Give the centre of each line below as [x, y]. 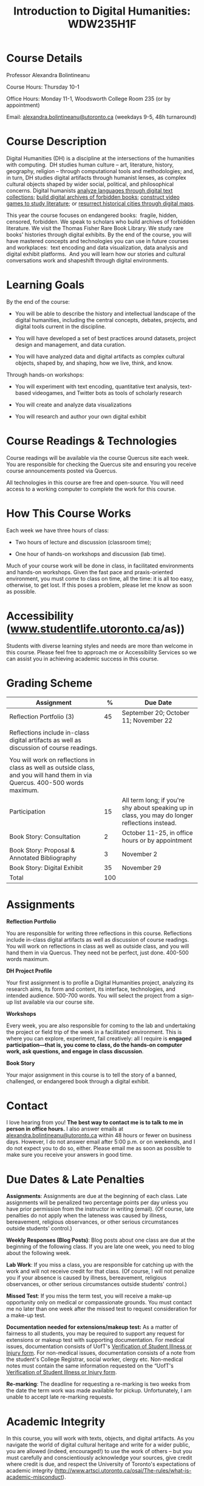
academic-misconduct [34, 1477]
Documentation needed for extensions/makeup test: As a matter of [92, 1327]
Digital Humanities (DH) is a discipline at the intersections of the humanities [100, 158]
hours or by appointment [157, 840]
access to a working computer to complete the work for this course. [91, 489]
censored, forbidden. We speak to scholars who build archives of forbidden [101, 221]
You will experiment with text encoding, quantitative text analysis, [97, 386]
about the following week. [39, 1253]
